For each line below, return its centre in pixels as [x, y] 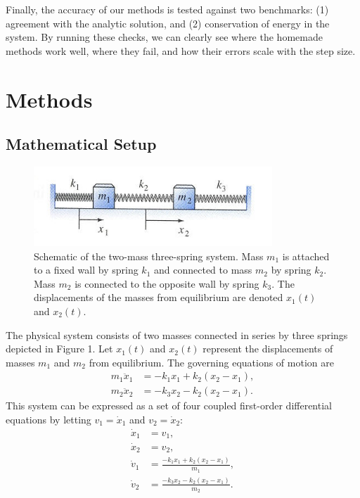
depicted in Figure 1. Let [59, 349]
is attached [306, 256]
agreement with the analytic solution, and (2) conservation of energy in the [168, 23]
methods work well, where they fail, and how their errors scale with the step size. [181, 50]
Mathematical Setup [81, 144]
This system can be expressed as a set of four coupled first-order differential [169, 406]
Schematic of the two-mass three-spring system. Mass [149, 256]
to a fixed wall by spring [86, 270]
